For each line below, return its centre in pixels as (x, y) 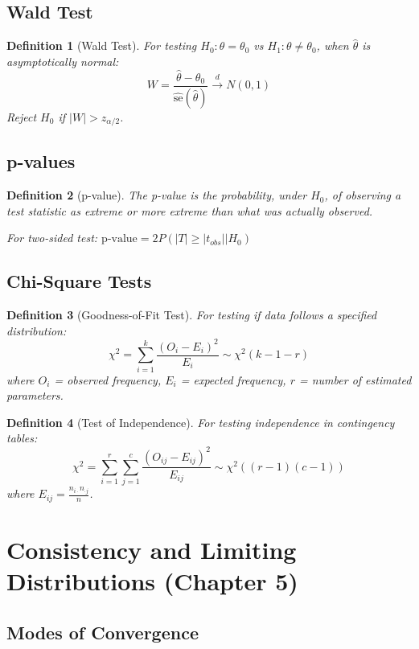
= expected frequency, (233, 379)
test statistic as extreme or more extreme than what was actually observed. (190, 210)
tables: (22, 438)
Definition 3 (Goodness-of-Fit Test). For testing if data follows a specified (192, 315)
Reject (22, 116)
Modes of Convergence (103, 632)
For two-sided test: (52, 238)
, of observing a (363, 195)
